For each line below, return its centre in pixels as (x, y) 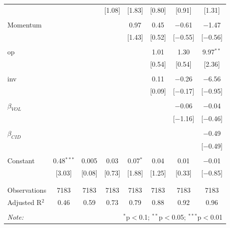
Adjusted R (25, 202)
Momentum (25, 24)
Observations (27, 190)
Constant (21, 160)
